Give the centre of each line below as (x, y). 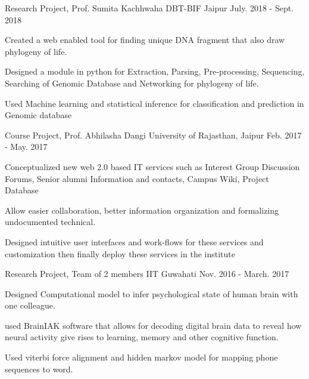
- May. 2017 (26, 147)
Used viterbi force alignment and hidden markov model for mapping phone (141, 357)
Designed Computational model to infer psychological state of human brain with (152, 293)
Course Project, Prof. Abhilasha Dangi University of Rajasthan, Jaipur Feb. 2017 (153, 135)
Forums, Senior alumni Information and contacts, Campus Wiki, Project (137, 178)
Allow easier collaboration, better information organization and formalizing (142, 210)
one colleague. (30, 305)
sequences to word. (39, 369)
